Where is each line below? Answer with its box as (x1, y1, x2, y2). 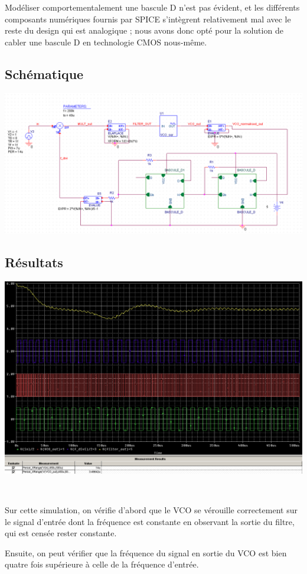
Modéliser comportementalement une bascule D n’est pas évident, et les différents (5, 1, 300, 13)
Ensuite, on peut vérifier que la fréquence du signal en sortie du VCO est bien (5, 546, 287, 559)
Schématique (5, 64, 84, 83)
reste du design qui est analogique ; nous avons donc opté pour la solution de (5, 24, 283, 37)
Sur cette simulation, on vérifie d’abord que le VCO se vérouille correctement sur (5, 504, 298, 516)
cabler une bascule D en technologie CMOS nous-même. (5, 35, 207, 48)
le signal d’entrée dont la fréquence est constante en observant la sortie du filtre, (5, 515, 295, 527)
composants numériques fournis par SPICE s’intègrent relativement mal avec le (5, 12, 291, 25)
